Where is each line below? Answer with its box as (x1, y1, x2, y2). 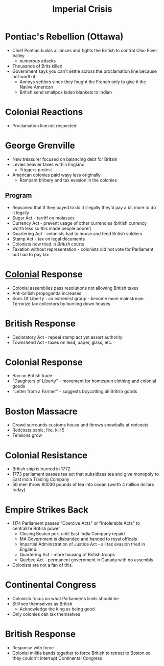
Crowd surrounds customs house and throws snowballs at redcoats (12, 422, 149, 428)
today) (12, 487, 25, 493)
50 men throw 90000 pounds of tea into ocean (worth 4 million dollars (12, 482, 154, 487)
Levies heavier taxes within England (12, 161, 85, 167)
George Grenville (5, 140, 75, 151)
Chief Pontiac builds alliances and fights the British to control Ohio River (12, 47, 158, 53)
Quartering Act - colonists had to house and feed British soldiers (12, 230, 142, 237)
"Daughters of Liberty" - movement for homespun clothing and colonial (12, 378, 157, 384)
